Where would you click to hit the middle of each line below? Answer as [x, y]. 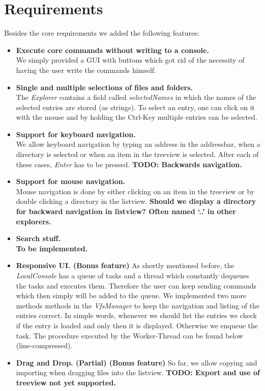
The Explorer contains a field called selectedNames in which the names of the [136, 97]
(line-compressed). [44, 345]
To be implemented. [52, 248]
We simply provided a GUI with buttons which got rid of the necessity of [130, 60]
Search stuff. [38, 238]
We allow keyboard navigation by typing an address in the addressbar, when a [138, 144]
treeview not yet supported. [66, 382]
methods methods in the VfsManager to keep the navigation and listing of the [138, 305]
